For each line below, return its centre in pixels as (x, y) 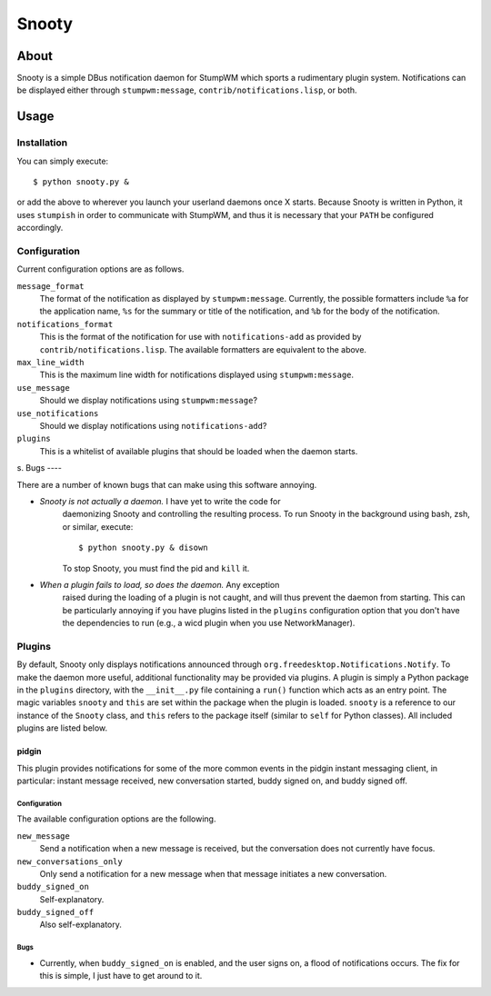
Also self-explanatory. (80, 925)
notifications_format (65, 324)
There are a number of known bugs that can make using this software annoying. (167, 484)
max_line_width (51, 363)
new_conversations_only (70, 862)
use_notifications (58, 413)
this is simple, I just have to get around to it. (121, 976)
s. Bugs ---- (40, 468)
